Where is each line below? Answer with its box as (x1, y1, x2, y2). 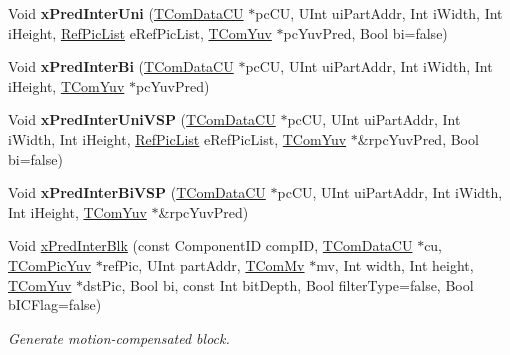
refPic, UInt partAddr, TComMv (102, 254, 305, 275)
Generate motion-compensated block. (8, 327, 230, 348)
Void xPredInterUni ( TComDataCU (8, 3, 244, 23)
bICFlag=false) (8, 294, 102, 315)
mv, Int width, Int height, (316, 254, 474, 275)
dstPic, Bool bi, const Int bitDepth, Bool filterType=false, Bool (83, 274, 474, 295)
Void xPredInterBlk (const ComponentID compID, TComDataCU (8, 235, 413, 256)
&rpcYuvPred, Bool (357, 128, 479, 149)
